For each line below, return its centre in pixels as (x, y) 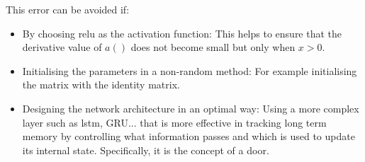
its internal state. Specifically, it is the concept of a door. (146, 150)
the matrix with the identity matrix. (101, 85)
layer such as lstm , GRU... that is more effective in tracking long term (174, 122)
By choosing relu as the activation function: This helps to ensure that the (182, 33)
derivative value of (62, 47)
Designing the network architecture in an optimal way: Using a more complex (191, 108)
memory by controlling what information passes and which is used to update (189, 136)
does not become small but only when (213, 47)
